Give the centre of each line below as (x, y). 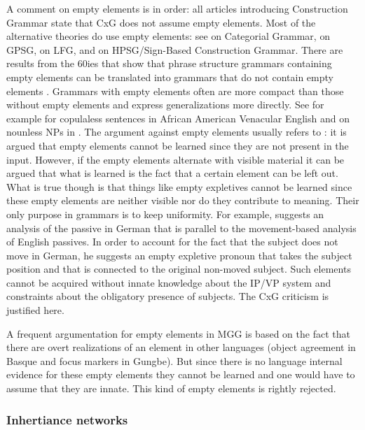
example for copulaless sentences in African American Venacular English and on (178, 118)
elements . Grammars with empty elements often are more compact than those (175, 91)
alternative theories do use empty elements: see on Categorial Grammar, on (168, 36)
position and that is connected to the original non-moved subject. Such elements (179, 269)
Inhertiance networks (67, 419)
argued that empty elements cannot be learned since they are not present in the (178, 145)
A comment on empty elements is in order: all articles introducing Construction (177, 8)
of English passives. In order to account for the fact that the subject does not (172, 242)
